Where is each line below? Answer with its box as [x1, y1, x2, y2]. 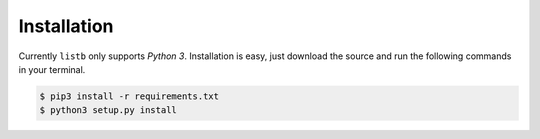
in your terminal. [18, 63, 86, 75]
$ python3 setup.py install [39, 105, 177, 116]
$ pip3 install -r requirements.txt [39, 90, 220, 102]
